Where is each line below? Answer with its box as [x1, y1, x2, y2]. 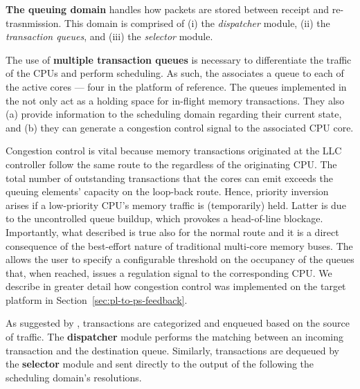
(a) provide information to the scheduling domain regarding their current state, [6, 107, 342, 121]
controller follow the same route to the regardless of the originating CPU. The [6, 156, 337, 171]
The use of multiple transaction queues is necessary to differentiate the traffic [6, 52, 352, 66]
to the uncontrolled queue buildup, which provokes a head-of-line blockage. [6, 211, 323, 226]
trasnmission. [6, 15, 62, 30]
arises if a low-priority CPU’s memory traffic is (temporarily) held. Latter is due [6, 197, 346, 212]
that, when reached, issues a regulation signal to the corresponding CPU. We [6, 265, 332, 280]
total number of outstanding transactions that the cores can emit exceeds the [6, 170, 333, 185]
